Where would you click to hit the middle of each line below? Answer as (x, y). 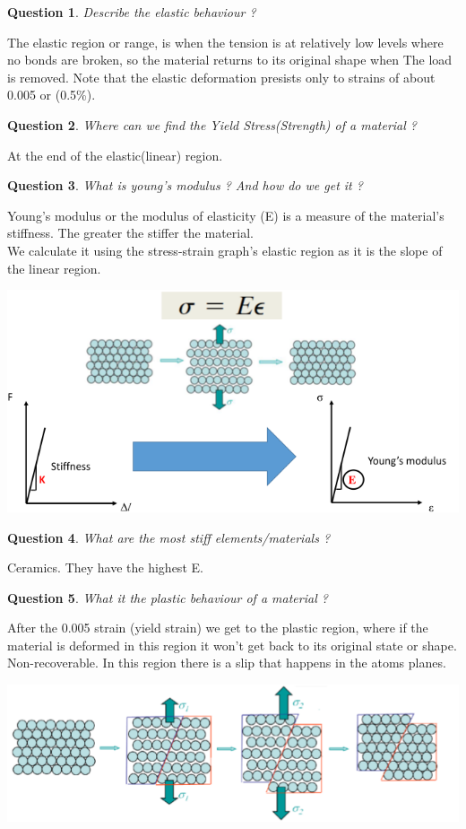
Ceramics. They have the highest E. (105, 567)
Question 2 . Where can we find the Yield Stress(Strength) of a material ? (212, 124)
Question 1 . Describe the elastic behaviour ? (132, 12)
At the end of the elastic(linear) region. (115, 155)
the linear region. (54, 268)
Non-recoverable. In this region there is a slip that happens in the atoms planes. (227, 663)
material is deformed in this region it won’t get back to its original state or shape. (232, 645)
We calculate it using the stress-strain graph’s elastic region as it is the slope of (225, 250)
